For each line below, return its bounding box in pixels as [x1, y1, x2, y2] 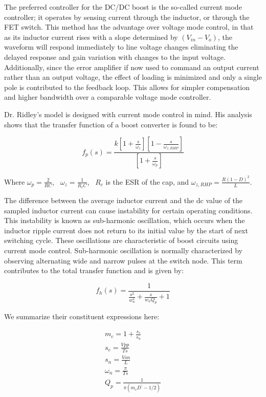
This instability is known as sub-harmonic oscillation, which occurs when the [4, 215, 245, 226]
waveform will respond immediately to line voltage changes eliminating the [4, 41, 238, 52]
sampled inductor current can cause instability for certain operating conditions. [4, 205, 253, 215]
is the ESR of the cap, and [105, 176, 189, 187]
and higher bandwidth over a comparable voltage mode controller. [4, 92, 211, 102]
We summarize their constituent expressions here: [4, 311, 160, 321]
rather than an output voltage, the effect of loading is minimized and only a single [4, 72, 262, 82]
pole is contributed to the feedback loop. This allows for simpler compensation [4, 81, 250, 92]
